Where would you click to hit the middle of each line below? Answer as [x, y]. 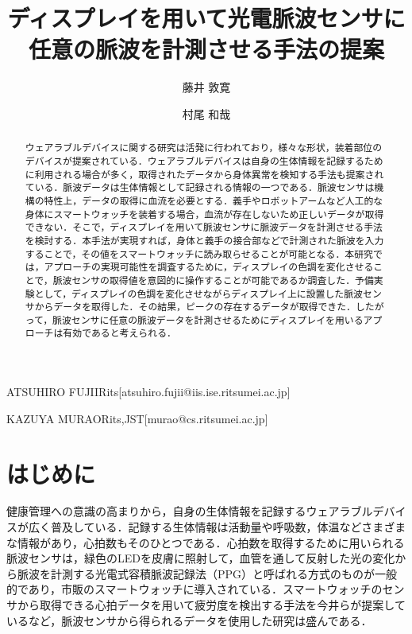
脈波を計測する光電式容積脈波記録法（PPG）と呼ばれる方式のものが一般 [207, 573]
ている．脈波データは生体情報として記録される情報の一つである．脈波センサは [200, 187]
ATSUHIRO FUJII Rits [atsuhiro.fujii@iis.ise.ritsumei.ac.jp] [148, 392]
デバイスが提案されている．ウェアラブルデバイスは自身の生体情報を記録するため [204, 160]
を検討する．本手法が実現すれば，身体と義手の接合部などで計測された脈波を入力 [204, 240]
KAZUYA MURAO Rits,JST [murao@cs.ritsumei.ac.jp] [137, 418]
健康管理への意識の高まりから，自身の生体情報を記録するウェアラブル [190, 511]
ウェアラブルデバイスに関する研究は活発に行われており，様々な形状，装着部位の [204, 148]
